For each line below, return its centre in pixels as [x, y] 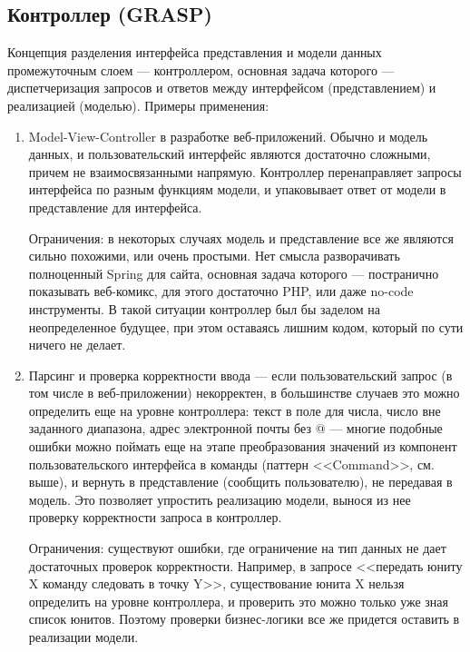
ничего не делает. [77, 345]
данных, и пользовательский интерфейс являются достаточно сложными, [230, 154]
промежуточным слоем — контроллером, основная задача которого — [201, 69]
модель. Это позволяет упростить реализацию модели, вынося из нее [220, 499]
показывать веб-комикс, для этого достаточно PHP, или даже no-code [221, 291]
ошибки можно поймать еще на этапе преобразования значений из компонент [243, 446]
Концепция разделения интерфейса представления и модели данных [195, 52]
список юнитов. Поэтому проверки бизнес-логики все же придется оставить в [244, 619]
